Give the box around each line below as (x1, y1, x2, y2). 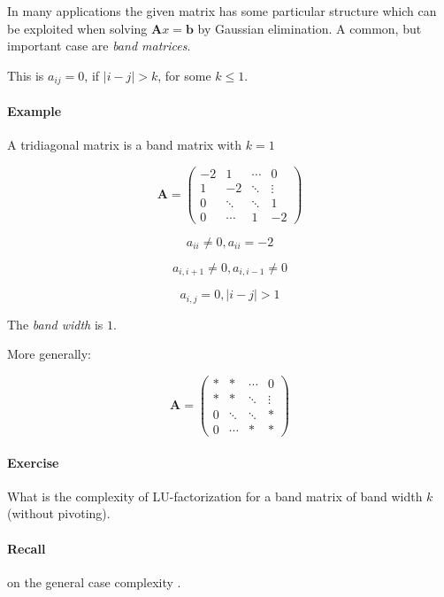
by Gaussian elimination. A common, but (197, 19, 422, 37)
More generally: (7, 345, 91, 363)
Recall (7, 539, 46, 557)
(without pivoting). (7, 504, 111, 523)
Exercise (7, 453, 59, 471)
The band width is (7, 314, 103, 333)
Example (7, 101, 62, 120)
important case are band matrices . (7, 36, 191, 55)
